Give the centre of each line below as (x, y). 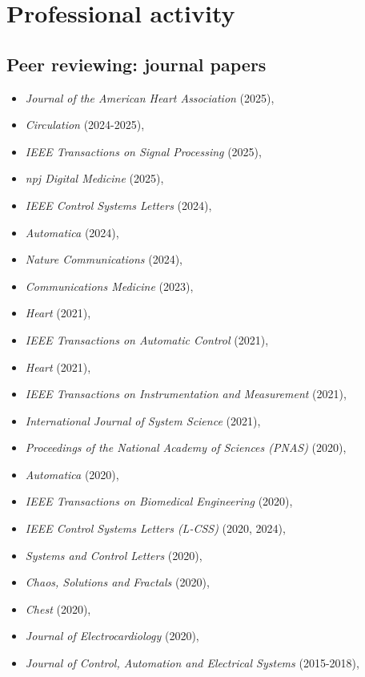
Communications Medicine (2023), (109, 286)
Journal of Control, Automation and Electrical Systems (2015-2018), (192, 663)
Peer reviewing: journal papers (136, 64)
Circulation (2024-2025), (85, 125)
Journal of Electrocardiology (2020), (112, 636)
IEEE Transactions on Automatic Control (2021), (147, 339)
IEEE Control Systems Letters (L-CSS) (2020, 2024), (155, 528)
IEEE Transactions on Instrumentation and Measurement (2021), (186, 394)
